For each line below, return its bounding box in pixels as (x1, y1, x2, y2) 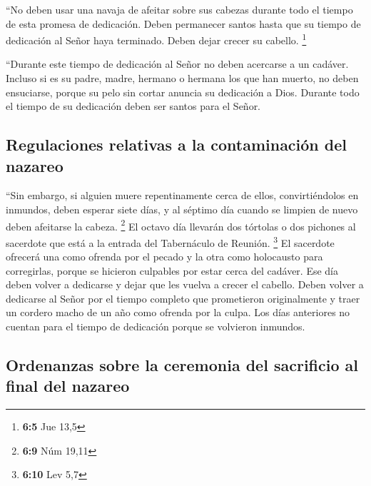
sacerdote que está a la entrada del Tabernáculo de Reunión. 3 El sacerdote (6, 233, 335, 250)
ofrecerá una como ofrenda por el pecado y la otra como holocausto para (6, 249, 323, 264)
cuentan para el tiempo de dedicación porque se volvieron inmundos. (6, 319, 305, 334)
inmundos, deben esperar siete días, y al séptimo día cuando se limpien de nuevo (6, 202, 358, 216)
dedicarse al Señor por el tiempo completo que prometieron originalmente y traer (6, 290, 360, 305)
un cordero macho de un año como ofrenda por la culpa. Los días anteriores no (6, 305, 350, 320)
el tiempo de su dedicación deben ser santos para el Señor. (6, 98, 261, 113)
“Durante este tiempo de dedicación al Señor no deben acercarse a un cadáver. (6, 56, 349, 71)
